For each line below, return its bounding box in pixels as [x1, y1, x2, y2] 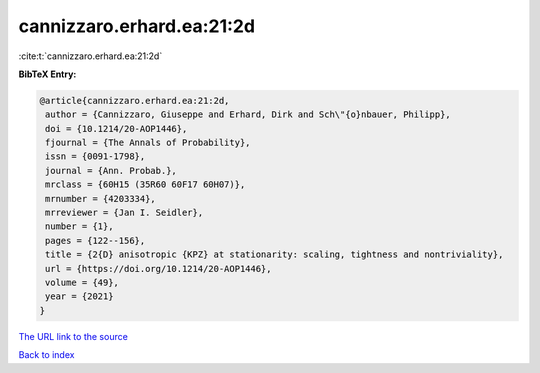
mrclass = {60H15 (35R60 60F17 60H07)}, [45, 179, 246, 190]
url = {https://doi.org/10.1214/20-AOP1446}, [45, 263, 272, 274]
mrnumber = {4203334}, [45, 193, 157, 204]
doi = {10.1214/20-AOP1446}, [45, 123, 188, 134]
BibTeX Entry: [18, 68, 77, 80]
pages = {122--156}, [45, 235, 146, 246]
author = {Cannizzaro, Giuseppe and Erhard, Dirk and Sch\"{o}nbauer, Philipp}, [45, 109, 452, 120]
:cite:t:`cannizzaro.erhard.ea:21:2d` [18, 50, 163, 62]
